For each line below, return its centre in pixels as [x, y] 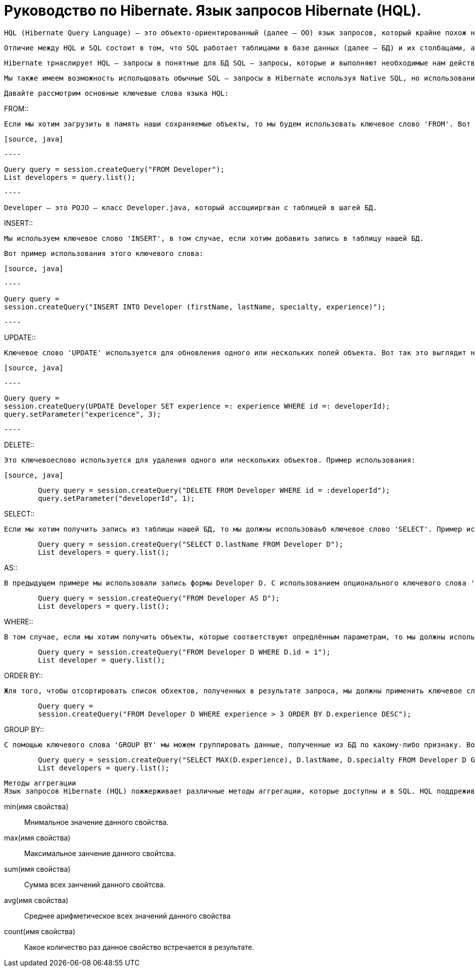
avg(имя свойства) [36, 900]
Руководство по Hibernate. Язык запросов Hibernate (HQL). [213, 11]
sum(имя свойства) [37, 869]
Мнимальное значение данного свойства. [96, 822]
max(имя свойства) [37, 837]
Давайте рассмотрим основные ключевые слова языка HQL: [116, 93]
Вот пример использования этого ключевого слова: [104, 253]
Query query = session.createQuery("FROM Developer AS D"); [159, 598]
